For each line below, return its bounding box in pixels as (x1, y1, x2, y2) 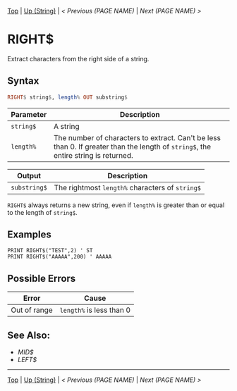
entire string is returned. (53, 150, 134, 160)
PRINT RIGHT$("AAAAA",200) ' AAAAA (7, 254, 112, 261)
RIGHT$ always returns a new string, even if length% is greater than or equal (7, 201, 225, 209)
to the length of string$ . (7, 208, 78, 216)
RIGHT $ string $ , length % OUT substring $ (7, 94, 128, 101)
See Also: (7, 329, 51, 341)
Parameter (11, 109, 47, 119)
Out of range (11, 305, 53, 315)
